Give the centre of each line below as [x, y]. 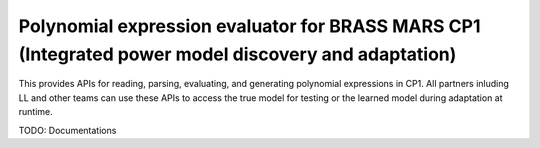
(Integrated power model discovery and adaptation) [237, 54]
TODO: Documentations [67, 130]
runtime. [36, 112]
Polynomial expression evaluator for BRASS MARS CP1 [249, 26]
